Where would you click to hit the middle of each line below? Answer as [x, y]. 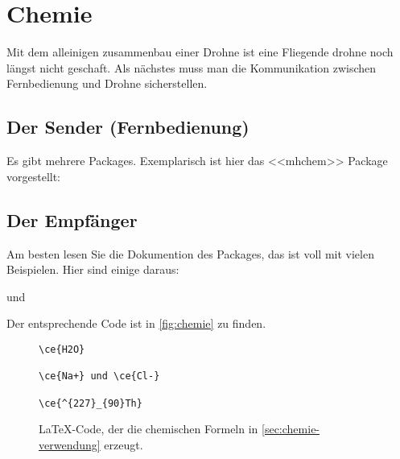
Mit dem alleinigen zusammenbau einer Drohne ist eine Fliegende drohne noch [200, 52]
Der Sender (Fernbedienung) [128, 127]
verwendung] [70, 444]
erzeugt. [124, 444]
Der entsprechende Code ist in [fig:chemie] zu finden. [136, 323]
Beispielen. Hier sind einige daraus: [93, 269]
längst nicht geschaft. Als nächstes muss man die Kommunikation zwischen [192, 67]
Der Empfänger [72, 219]
